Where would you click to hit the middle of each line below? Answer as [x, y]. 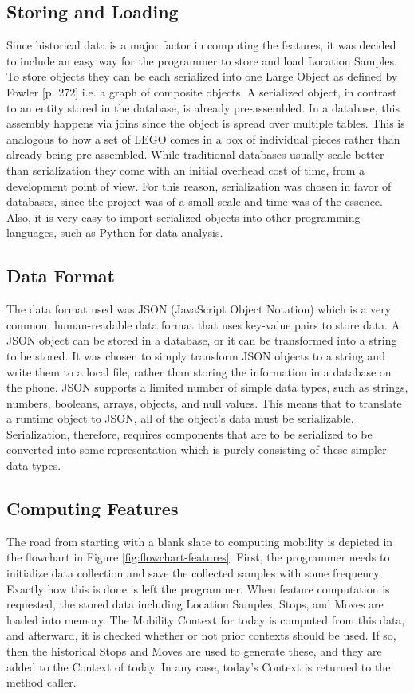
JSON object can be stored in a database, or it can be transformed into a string [202, 340]
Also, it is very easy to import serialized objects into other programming [183, 217]
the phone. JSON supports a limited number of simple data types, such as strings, [207, 387]
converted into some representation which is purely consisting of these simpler [197, 449]
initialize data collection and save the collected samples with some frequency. [194, 573]
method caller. [41, 682]
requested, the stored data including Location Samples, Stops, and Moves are [195, 604]
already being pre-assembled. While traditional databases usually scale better [195, 154]
